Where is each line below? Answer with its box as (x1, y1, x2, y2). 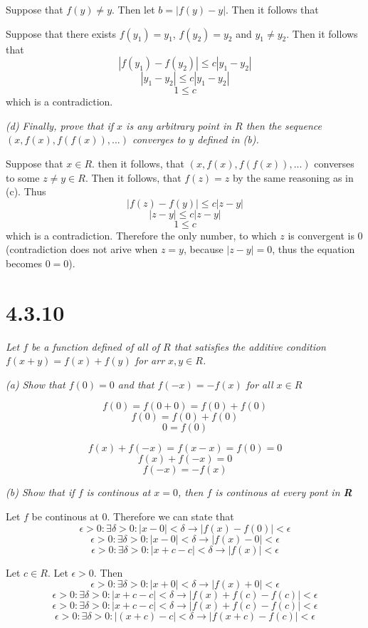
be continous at (31, 509, 99, 524)
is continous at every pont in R (215, 485, 352, 500)
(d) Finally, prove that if (6, 118, 114, 133)
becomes (6, 255, 43, 270)
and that (117, 376, 154, 391)
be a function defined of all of (31, 339, 160, 354)
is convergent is (288, 227, 354, 242)
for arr (135, 353, 165, 368)
